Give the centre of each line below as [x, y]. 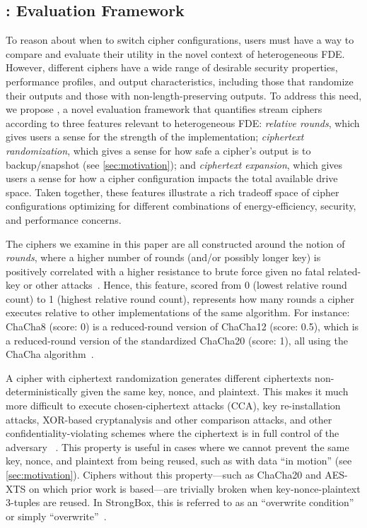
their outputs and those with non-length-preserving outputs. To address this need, [184, 95]
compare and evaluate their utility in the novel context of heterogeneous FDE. [175, 53]
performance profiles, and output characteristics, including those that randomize [180, 81]
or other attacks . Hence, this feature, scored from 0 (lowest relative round [185, 285]
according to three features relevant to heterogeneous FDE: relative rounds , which [183, 122]
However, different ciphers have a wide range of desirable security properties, [172, 67]
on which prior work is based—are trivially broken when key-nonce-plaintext [195, 488]
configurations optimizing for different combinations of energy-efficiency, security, [181, 206]
